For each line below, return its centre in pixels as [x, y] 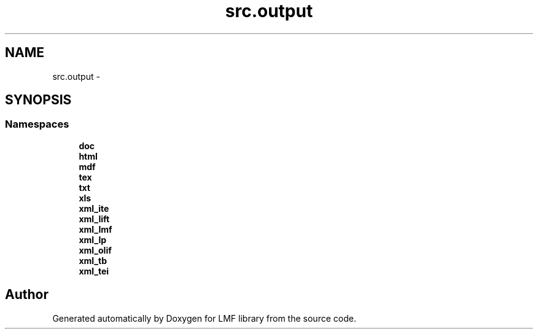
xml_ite [94, 208]
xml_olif [95, 250]
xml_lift [94, 219]
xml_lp [93, 239]
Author [27, 295]
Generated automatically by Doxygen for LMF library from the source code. [204, 318]
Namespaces [37, 124]
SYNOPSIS [38, 100]
